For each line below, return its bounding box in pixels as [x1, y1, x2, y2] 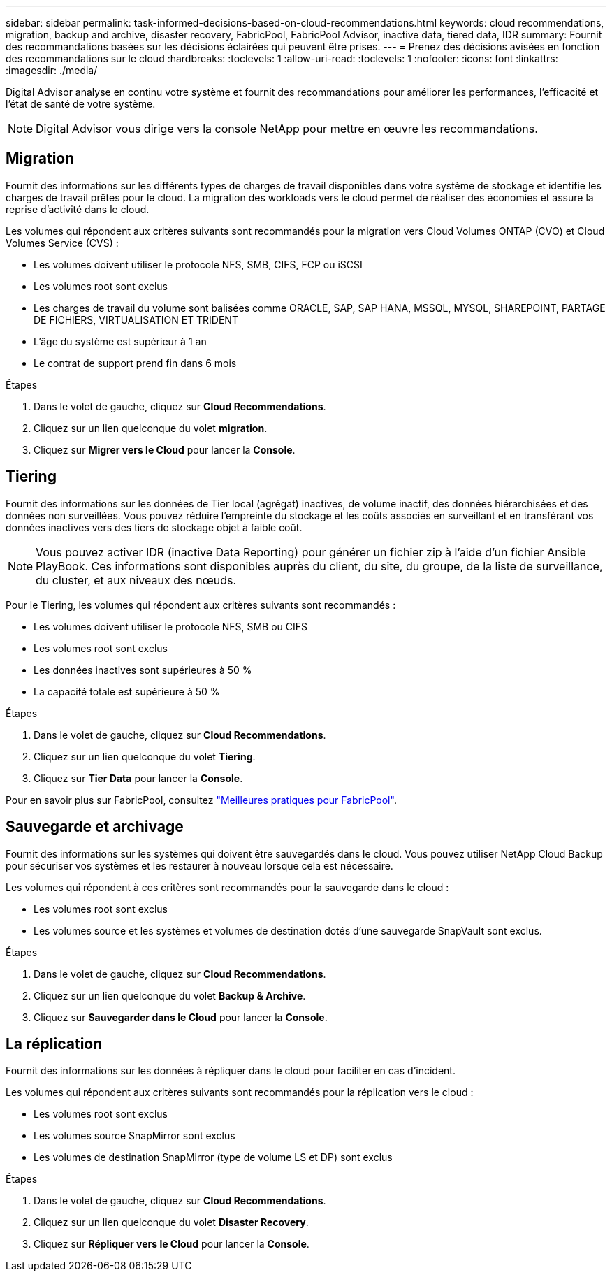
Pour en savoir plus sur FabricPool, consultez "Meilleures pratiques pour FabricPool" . [6, 793, 397, 806]
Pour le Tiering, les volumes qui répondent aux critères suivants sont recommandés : [6, 598, 396, 611]
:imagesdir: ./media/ [6, 64, 98, 76]
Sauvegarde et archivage [6, 818, 184, 836]
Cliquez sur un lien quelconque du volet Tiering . [34, 750, 256, 763]
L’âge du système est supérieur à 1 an [34, 335, 207, 347]
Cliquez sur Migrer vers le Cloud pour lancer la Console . [34, 443, 296, 456]
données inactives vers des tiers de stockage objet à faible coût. [6, 521, 303, 533]
